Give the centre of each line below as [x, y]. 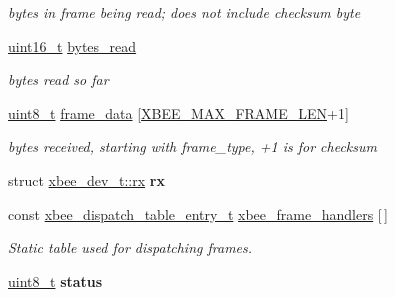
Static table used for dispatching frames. [130, 247]
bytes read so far [58, 79]
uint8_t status [55, 280]
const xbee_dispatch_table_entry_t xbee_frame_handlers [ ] [198, 213]
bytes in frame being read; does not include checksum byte [184, 12]
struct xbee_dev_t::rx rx [86, 179]
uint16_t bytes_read [72, 45]
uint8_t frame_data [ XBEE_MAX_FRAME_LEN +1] [178, 112]
